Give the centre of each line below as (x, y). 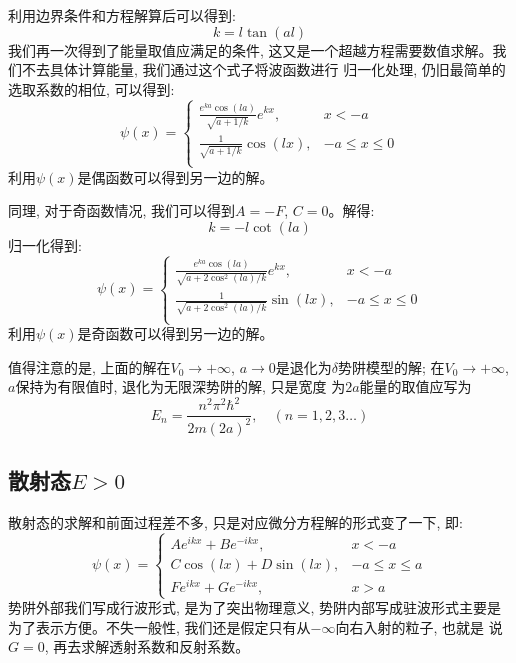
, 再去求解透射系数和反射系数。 (147, 646)
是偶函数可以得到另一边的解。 (175, 176)
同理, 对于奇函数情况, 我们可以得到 (122, 210)
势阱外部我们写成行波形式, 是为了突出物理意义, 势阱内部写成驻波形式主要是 (255, 607)
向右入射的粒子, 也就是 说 (419, 626)
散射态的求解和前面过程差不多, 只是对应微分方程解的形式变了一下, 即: (235, 521)
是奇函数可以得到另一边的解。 (175, 333)
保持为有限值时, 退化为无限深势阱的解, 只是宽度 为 (180, 386)
